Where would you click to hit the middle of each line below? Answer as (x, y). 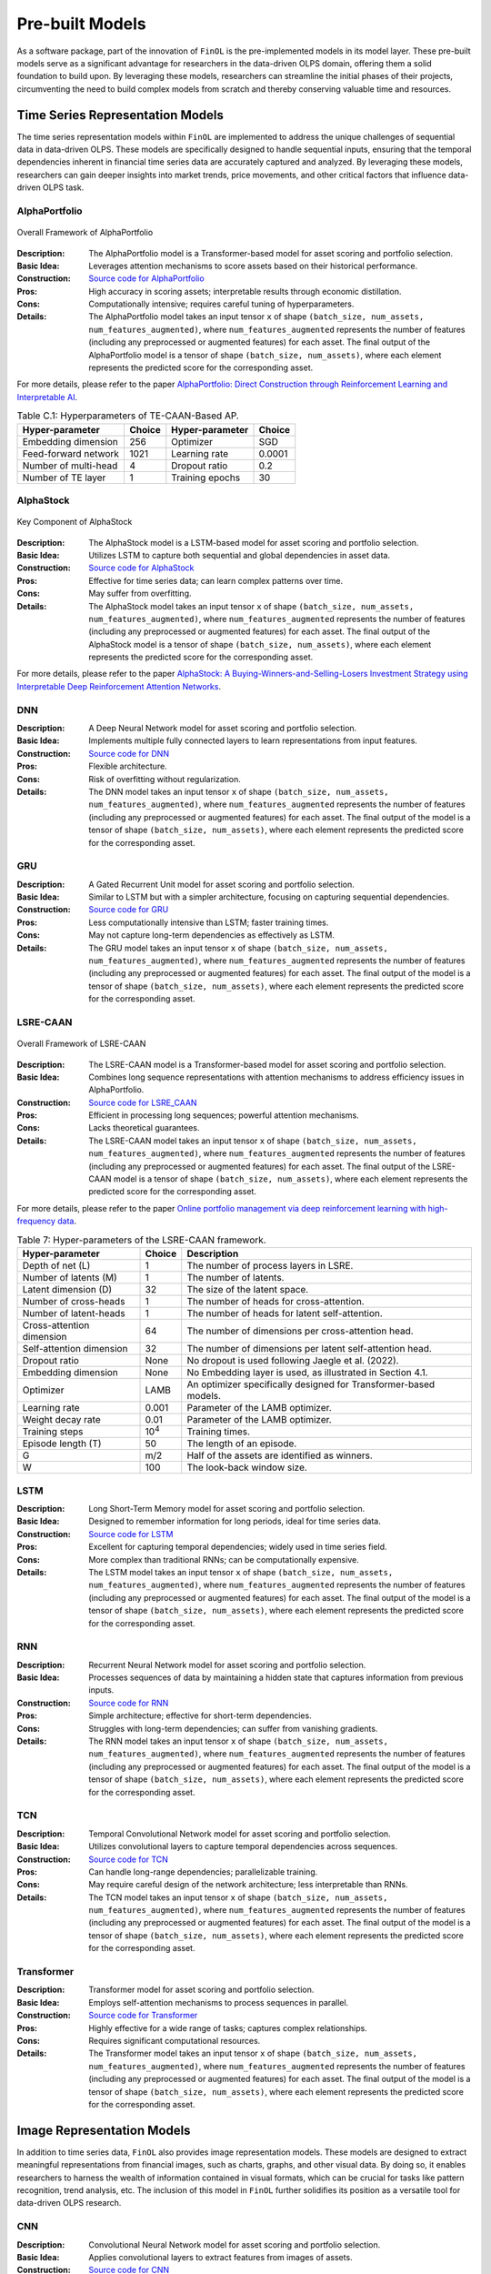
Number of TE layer (64, 478)
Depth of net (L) (56, 1265)
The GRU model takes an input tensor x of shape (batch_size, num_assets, (238, 948)
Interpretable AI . (47, 397)
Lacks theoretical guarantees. (144, 1128)
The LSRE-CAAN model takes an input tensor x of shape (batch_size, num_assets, (253, 1141)
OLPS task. (63, 187)
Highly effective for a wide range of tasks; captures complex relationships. (228, 2027)
